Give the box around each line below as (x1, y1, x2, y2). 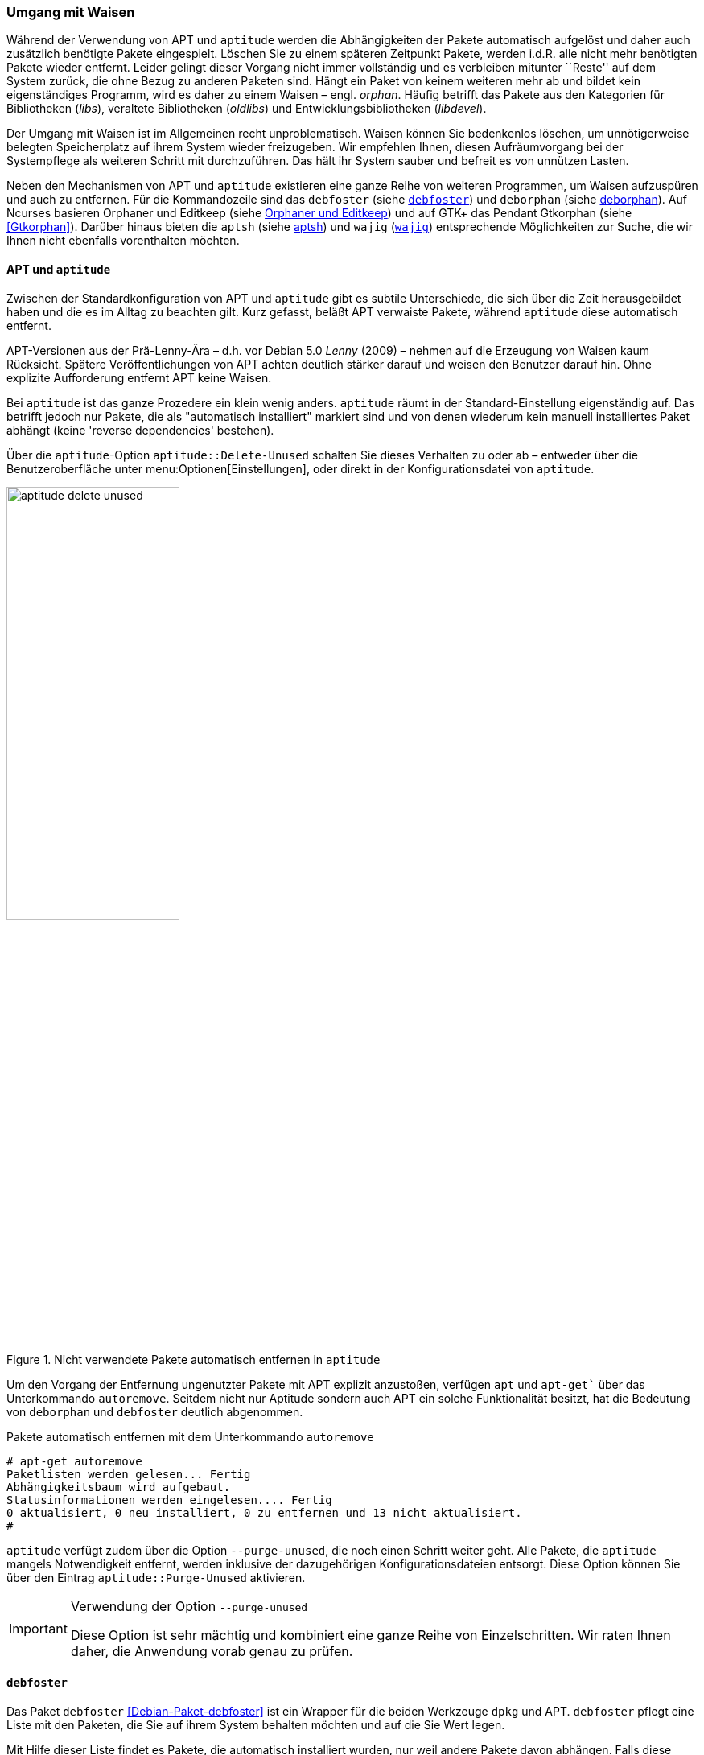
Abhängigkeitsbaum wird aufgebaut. (6, 1480, 231, 1493)
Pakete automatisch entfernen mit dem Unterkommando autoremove (6, 1429, 374, 1444)
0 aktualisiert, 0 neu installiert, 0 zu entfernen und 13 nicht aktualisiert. (6, 1506, 522, 1519)
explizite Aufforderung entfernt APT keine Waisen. (6, 370, 272, 385)
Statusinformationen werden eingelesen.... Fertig (6, 1493, 332, 1506)
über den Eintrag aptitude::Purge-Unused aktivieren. (6, 1570, 306, 1584)
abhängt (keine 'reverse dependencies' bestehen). (6, 422, 274, 437)
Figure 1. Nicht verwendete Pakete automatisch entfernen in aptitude (6, 1352, 381, 1366)
